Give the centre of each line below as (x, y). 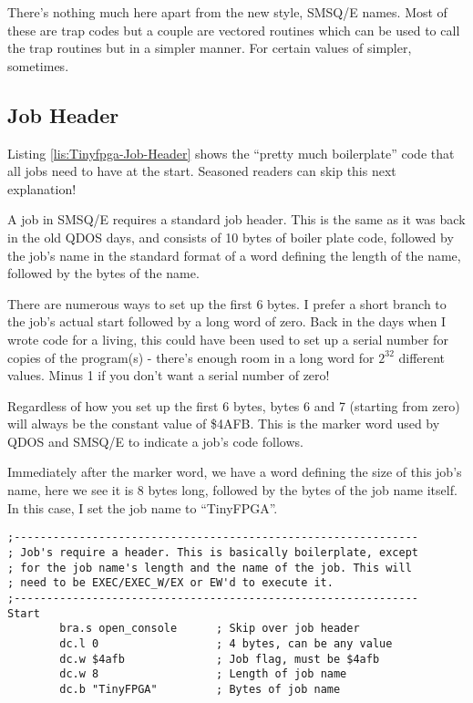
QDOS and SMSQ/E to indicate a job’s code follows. (155, 441)
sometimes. (38, 65)
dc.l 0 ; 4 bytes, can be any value (226, 643)
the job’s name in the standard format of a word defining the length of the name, (234, 255)
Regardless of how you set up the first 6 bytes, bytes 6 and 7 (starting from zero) (234, 405)
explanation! (42, 188)
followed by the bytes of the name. (103, 273)
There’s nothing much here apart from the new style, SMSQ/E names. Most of (227, 12)
